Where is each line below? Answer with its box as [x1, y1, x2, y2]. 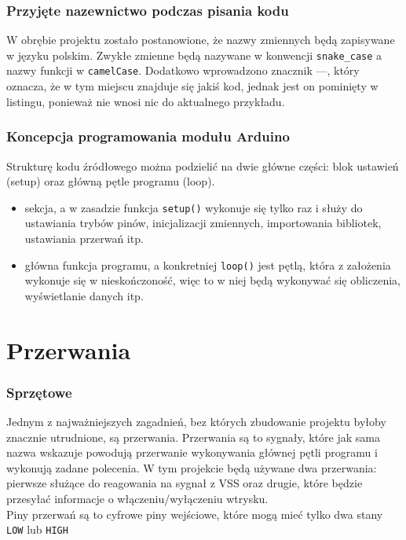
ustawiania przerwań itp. [24, 230, 144, 246]
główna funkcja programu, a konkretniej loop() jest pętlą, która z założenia [24, 256, 391, 273]
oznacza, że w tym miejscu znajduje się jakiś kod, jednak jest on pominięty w [6, 78, 379, 94]
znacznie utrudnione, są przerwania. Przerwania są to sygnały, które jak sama [6, 428, 380, 445]
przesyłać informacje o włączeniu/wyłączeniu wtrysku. [6, 490, 269, 506]
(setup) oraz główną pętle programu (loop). [6, 173, 215, 189]
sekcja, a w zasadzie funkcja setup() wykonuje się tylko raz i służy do [24, 199, 363, 215]
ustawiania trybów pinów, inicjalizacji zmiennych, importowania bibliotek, [24, 215, 382, 231]
